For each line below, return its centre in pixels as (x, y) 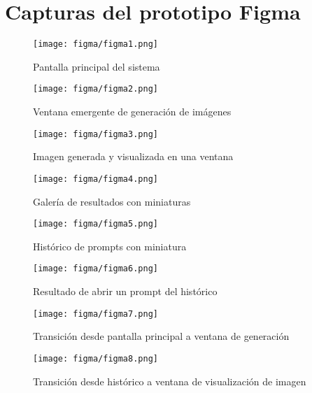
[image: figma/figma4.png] (95, 179)
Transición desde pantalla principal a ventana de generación (161, 336)
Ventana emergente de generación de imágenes (132, 112)
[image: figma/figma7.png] (95, 314)
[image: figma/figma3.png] (95, 134)
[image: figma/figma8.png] (95, 358)
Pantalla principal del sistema (97, 66)
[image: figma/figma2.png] (95, 89)
